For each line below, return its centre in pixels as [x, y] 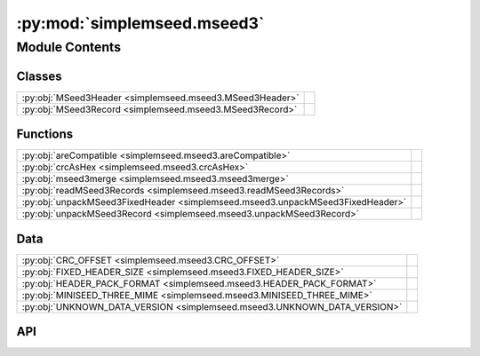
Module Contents [69, 47]
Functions [45, 134]
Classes [39, 76]
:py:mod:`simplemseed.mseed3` [140, 23]
